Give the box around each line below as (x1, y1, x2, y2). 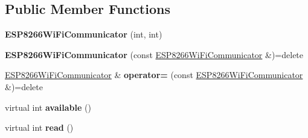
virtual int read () (5, 121, 74, 134)
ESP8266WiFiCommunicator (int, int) (5, 28, 162, 41)
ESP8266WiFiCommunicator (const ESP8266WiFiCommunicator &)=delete (5, 48, 304, 61)
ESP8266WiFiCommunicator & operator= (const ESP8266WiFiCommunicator (5, 68, 303, 81)
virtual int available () (5, 100, 91, 113)
